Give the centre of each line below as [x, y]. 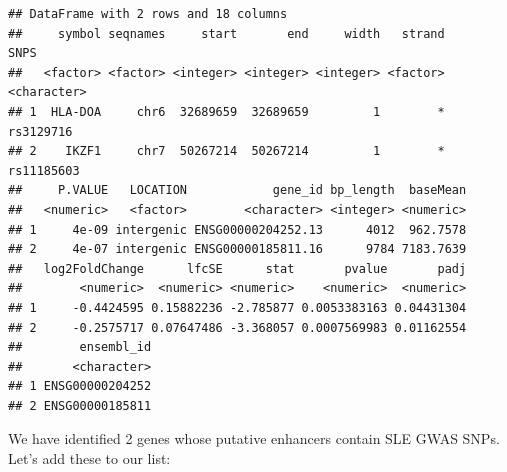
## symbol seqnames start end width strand [226, 33]
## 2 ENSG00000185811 [80, 405]
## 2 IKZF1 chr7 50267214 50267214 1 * [226, 151]
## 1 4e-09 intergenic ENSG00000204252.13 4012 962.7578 [237, 229]
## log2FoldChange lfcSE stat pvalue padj [237, 268]
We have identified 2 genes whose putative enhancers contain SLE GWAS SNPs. [254, 438]
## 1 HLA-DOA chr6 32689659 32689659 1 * [226, 111]
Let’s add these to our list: [89, 458]
